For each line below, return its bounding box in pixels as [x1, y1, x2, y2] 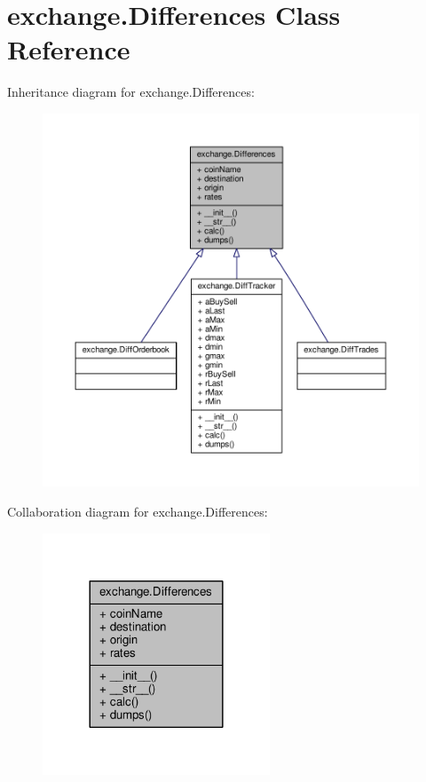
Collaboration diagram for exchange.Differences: [7, 502, 268, 520]
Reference [7, 31, 130, 67]
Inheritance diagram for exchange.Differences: [7, 83, 255, 101]
